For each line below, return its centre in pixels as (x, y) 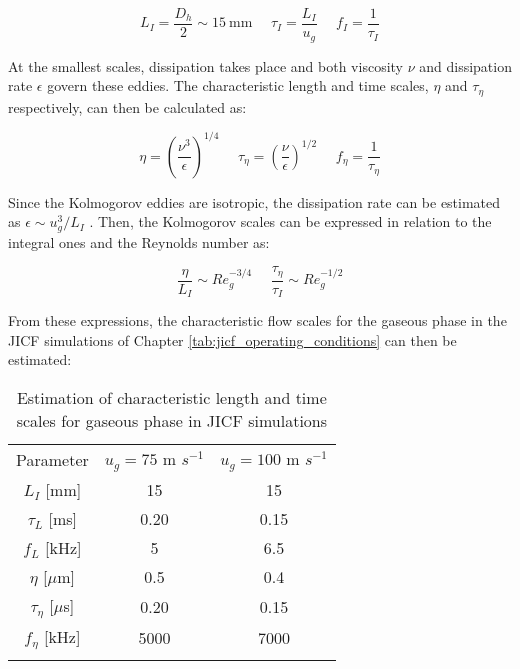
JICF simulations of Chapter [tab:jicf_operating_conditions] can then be (232, 339)
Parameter (52, 459)
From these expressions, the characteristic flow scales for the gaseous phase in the (257, 320)
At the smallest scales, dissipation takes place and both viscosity (205, 65)
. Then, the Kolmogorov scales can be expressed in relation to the (290, 221)
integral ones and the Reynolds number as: (139, 241)
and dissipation (465, 65)
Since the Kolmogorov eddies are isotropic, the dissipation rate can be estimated (254, 201)
